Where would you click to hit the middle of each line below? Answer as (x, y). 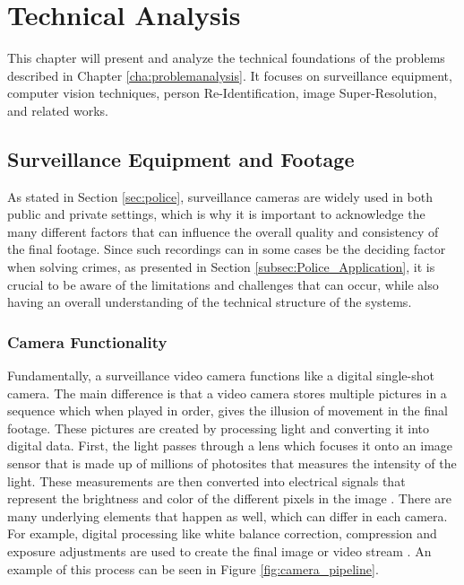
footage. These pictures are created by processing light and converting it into (219, 428)
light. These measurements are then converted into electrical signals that (206, 480)
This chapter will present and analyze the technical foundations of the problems (226, 58)
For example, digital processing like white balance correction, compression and (222, 533)
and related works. (58, 110)
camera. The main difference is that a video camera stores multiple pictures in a (227, 393)
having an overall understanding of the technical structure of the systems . (210, 302)
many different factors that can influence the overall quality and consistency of (223, 231)
